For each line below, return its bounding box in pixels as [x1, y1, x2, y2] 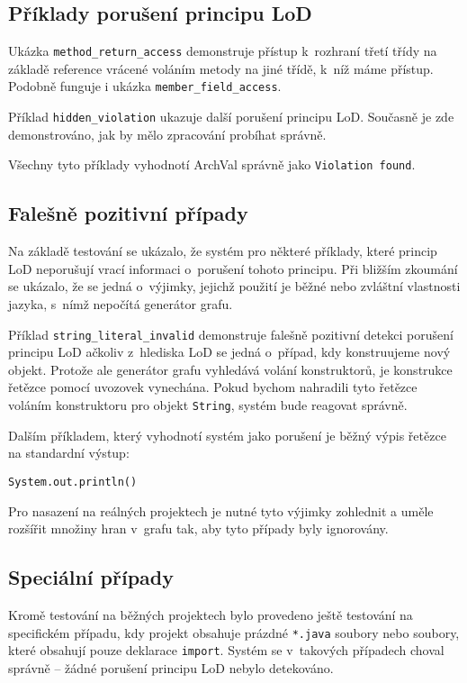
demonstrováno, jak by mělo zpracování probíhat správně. [8, 124, 327, 143]
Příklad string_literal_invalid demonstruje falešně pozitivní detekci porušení [8, 324, 454, 343]
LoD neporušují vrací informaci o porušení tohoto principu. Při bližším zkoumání [8, 259, 458, 278]
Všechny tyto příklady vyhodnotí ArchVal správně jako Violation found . [8, 155, 416, 174]
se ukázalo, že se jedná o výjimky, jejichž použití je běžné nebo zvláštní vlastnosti [8, 277, 461, 296]
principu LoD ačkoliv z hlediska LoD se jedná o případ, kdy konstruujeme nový [8, 342, 451, 361]
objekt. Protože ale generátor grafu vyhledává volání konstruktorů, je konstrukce [8, 360, 453, 378]
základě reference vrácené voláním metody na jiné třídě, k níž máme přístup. [8, 59, 434, 77]
